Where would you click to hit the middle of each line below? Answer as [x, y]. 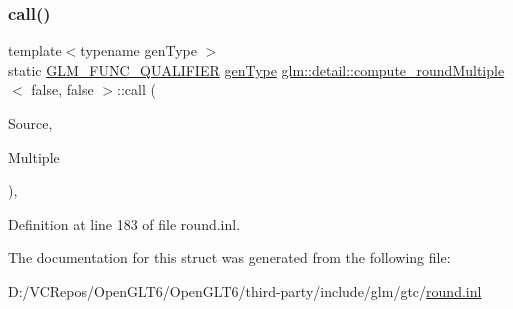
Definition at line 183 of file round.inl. [124, 223]
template [35, 50]
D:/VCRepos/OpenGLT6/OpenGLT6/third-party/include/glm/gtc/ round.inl [245, 290]
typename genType [138, 50]
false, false [62, 89]
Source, [30, 123]
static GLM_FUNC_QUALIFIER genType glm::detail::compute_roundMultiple [256, 69]
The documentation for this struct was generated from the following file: [229, 257]
